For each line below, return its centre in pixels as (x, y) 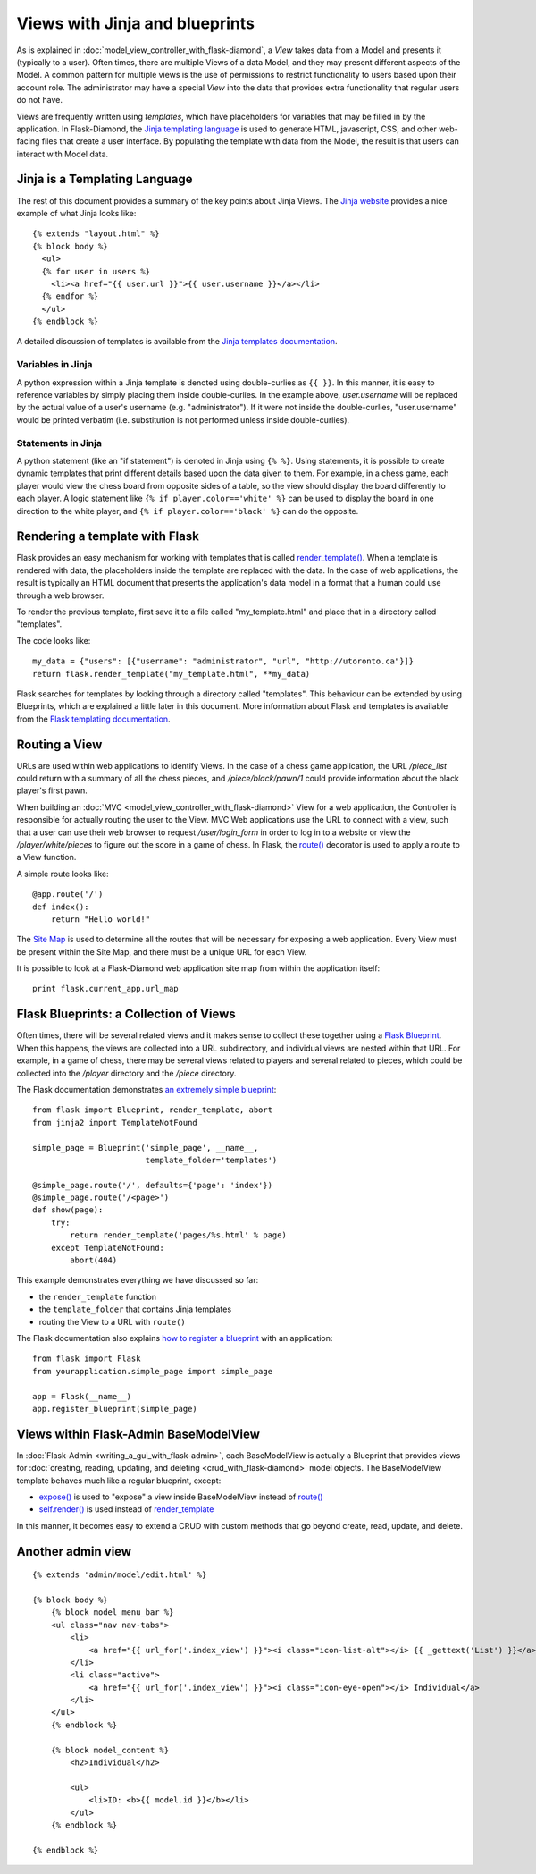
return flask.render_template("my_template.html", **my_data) (172, 674)
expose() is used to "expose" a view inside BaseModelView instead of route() (181, 1497)
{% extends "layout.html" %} (96, 234)
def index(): (61, 907)
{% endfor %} (70, 296)
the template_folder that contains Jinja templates (135, 1309)
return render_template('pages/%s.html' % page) (179, 1235)
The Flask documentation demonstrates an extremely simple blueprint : (147, 1089)
